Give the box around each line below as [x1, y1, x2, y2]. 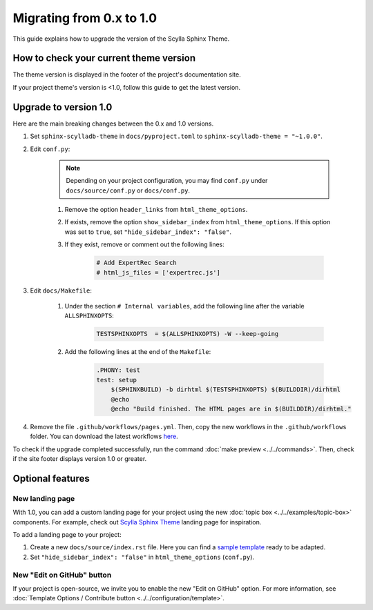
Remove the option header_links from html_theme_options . [64, 206, 248, 214]
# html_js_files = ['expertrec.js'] [96, 268, 221, 276]
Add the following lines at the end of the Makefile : [64, 348, 211, 356]
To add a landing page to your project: [12, 531, 122, 539]
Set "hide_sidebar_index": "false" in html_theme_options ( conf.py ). [30, 553, 255, 561]
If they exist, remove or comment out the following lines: [64, 240, 224, 248]
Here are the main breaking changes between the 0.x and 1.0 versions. [12, 119, 214, 128]
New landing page [12, 493, 75, 503]
